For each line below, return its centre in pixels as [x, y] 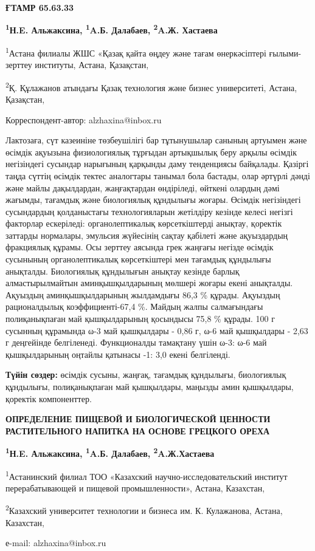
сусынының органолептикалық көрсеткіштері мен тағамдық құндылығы [138, 259]
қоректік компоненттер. [49, 398]
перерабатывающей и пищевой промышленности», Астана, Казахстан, [135, 488]
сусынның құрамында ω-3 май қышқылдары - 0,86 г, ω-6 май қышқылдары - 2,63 [157, 330]
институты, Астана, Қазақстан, [92, 65]
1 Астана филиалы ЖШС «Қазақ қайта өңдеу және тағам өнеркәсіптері [136, 52]
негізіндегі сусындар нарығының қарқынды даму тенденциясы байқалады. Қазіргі [157, 164]
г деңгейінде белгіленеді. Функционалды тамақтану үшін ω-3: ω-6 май [136, 342]
